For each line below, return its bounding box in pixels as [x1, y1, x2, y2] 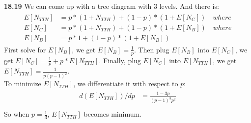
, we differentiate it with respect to [73, 78, 178, 89]
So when [4, 109, 29, 119]
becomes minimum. [84, 109, 141, 119]
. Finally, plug [99, 55, 141, 65]
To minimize [4, 78, 41, 89]
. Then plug [134, 44, 169, 54]
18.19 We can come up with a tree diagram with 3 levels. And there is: [4, 1, 219, 11]
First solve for [4, 44, 46, 54]
